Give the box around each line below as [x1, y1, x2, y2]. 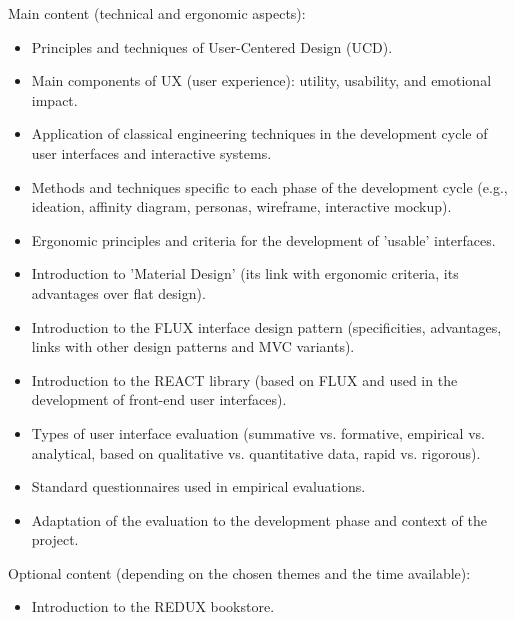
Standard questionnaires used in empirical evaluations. [31, 476, 366, 497]
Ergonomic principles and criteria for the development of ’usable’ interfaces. [31, 229, 496, 250]
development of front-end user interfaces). [31, 389, 287, 410]
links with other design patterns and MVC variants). [31, 336, 355, 357]
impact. [31, 89, 78, 110]
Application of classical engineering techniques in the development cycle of [31, 123, 488, 144]
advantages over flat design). [31, 282, 206, 303]
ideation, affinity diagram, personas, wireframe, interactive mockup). [31, 196, 452, 217]
